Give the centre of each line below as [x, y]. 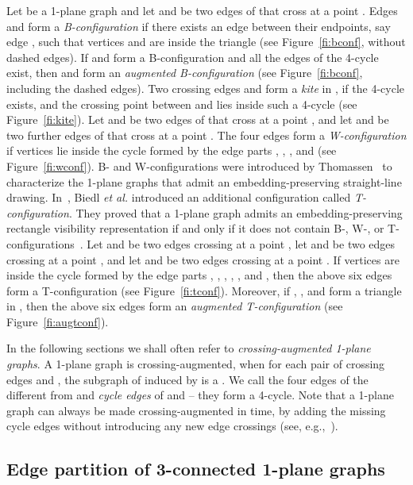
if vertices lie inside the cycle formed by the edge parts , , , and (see [172, 150]
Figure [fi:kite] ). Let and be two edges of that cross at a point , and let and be [198, 119]
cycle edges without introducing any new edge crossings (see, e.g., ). [172, 426]
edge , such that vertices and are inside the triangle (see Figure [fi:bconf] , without [206, 42]
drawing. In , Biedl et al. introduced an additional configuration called [179, 197]
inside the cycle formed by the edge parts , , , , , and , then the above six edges [199, 275]
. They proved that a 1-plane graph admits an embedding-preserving [235, 212]
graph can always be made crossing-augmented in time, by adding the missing [196, 410]
